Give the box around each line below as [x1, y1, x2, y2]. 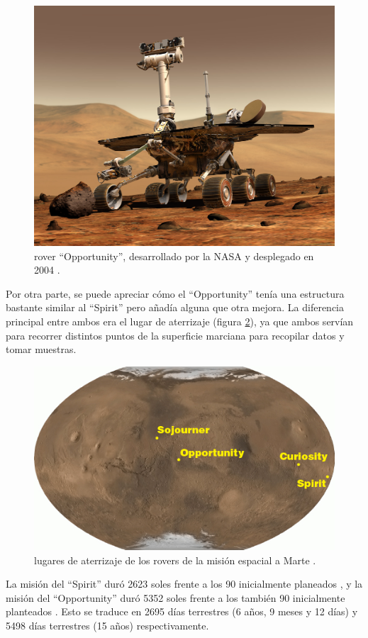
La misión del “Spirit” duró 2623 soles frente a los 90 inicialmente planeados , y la [6, 576, 363, 591]
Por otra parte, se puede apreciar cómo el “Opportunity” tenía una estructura [6, 286, 345, 301]
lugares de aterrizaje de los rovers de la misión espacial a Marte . [34, 552, 316, 567]
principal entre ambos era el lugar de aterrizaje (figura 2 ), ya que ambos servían [6, 314, 354, 329]
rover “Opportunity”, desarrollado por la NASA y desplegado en [34, 248, 314, 263]
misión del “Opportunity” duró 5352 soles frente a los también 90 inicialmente [6, 590, 345, 605]
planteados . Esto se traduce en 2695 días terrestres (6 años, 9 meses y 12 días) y [6, 604, 358, 619]
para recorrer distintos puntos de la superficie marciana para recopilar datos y [6, 328, 345, 342]
